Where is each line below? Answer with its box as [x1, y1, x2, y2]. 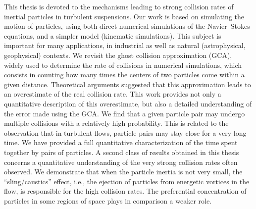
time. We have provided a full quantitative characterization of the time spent [4, 137, 238, 148]
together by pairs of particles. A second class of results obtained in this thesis [4, 147, 239, 157]
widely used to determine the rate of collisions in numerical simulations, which [4, 59, 242, 70]
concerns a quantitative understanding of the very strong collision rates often [4, 157, 238, 167]
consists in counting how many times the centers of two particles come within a [4, 69, 245, 80]
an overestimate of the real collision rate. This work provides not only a [4, 89, 221, 99]
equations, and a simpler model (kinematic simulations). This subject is [4, 30, 221, 41]
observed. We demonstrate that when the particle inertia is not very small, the [4, 166, 243, 177]
